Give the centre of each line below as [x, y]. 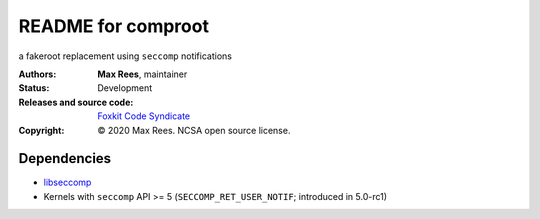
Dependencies [65, 158]
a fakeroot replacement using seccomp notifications [125, 56]
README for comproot [114, 26]
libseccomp [67, 182]
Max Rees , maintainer [142, 74]
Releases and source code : [76, 102]
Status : [34, 88]
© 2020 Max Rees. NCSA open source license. [194, 130]
